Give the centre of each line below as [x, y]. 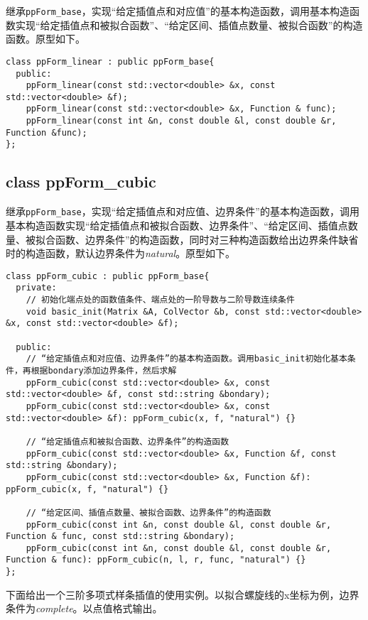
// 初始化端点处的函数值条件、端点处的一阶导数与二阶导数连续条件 [160, 300]
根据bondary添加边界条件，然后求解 [104, 370]
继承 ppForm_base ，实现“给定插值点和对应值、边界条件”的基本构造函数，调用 [183, 211]
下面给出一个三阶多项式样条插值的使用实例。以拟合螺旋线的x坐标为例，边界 [183, 594]
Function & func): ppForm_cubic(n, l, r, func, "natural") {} [156, 560]
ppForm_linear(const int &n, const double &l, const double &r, [181, 121]
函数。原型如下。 [45, 39]
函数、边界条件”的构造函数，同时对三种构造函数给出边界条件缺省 [207, 239]
